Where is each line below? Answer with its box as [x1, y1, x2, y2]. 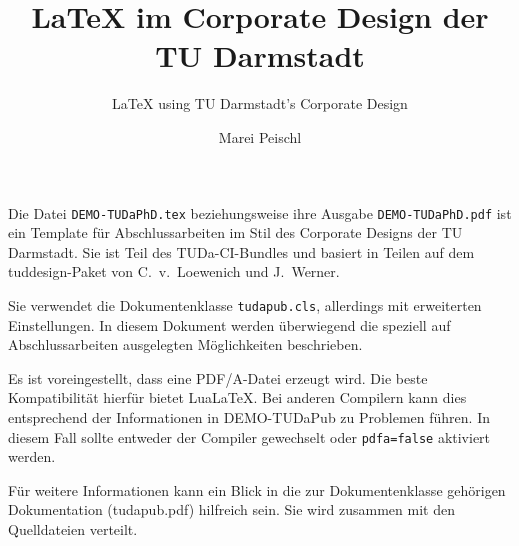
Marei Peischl [218, 126, 302, 147]
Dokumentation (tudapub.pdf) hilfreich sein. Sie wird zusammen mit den [8, 499, 455, 520]
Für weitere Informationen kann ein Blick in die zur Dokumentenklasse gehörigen [8, 479, 506, 500]
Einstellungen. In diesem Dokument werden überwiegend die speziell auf [8, 314, 451, 335]
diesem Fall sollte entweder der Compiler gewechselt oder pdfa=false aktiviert [8, 426, 491, 447]
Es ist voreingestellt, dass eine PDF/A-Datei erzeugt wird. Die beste [8, 367, 428, 388]
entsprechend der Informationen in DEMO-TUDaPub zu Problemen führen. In [8, 406, 490, 427]
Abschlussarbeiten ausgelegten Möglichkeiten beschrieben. [8, 334, 363, 355]
